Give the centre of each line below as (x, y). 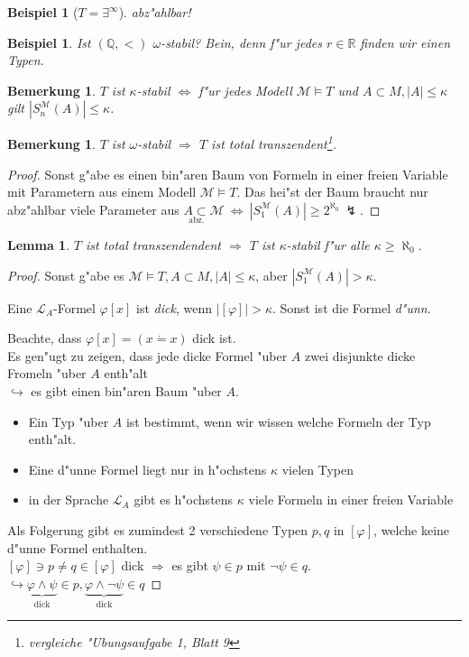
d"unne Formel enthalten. (78, 547)
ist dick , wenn (174, 307)
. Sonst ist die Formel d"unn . (351, 307)
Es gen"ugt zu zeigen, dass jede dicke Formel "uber (147, 355)
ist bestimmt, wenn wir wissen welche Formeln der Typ (278, 421)
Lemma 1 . (39, 245)
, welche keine (412, 529)
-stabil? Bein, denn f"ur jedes (241, 42)
